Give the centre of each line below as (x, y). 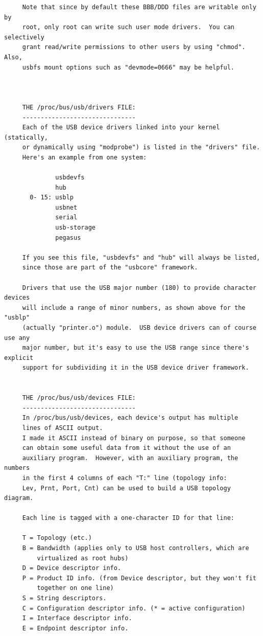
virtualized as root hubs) (83, 558)
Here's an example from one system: (85, 157)
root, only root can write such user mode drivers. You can (128, 27)
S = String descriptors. (64, 598)
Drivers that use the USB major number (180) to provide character (139, 288)
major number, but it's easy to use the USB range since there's (136, 348)
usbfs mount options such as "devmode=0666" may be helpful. (128, 67)
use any (17, 338)
